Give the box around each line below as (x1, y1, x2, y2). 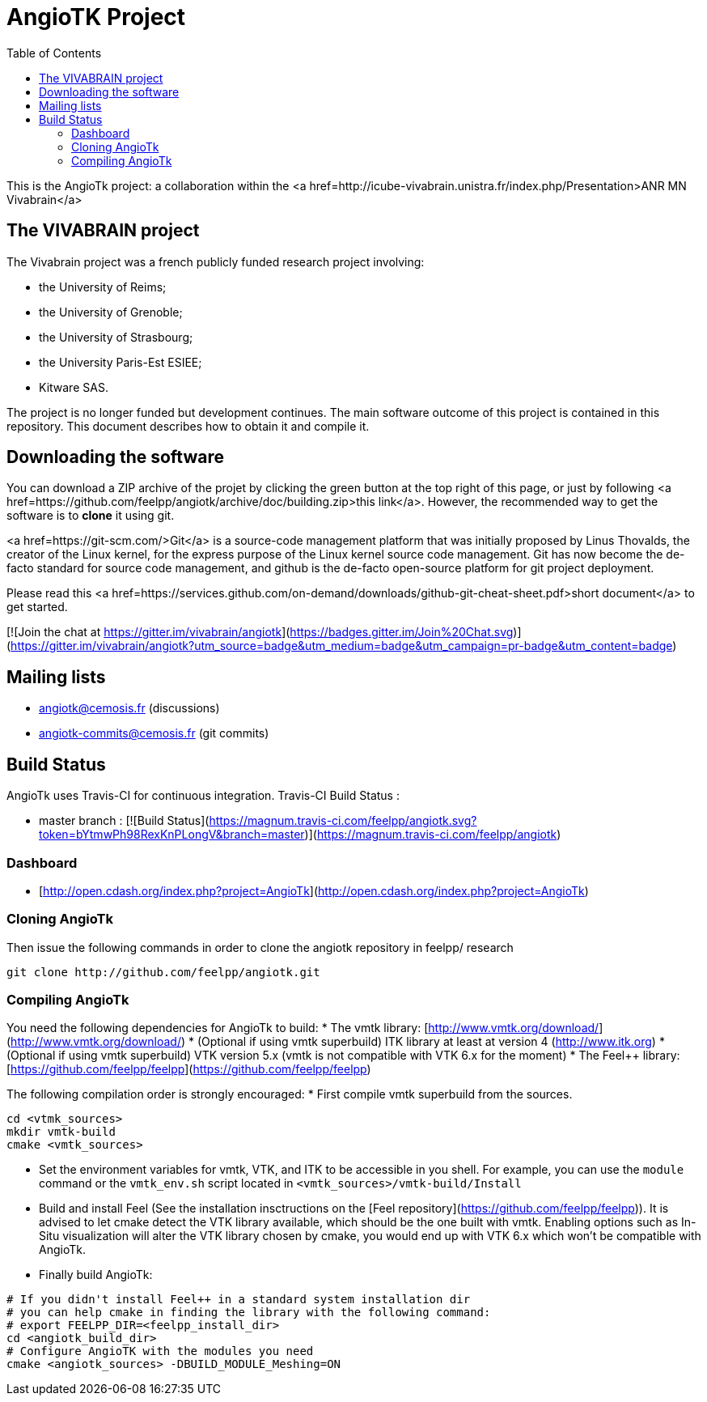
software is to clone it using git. (6, 508, 175, 523)
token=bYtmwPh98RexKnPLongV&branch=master (39, 827, 305, 842)
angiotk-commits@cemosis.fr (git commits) (39, 726, 269, 741)
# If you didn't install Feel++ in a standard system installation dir (6, 1293, 471, 1306)
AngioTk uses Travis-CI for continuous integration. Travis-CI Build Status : (6, 788, 400, 803)
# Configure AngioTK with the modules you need (6, 1345, 314, 1358)
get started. (6, 600, 68, 614)
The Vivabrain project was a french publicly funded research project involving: (6, 254, 425, 269)
